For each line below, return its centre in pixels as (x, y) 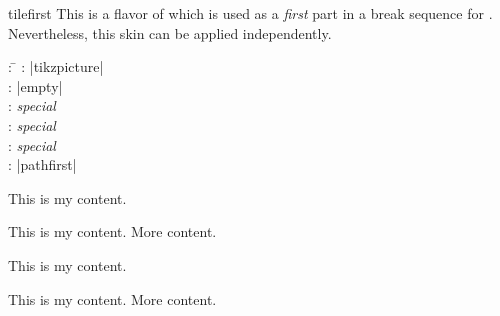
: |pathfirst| (42, 164)
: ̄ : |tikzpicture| (56, 66)
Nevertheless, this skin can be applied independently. (170, 32)
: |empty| (35, 85)
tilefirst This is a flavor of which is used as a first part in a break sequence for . (250, 13)
